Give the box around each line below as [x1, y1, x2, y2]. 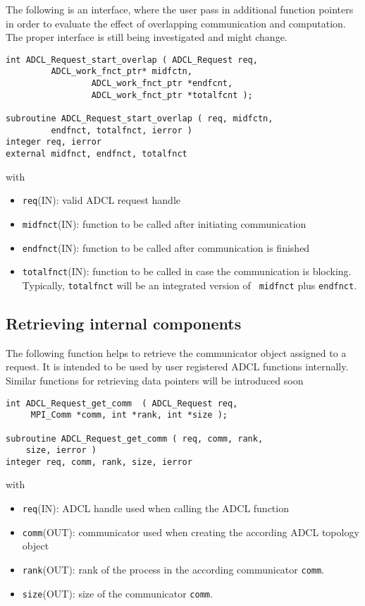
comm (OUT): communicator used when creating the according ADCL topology [22, 524, 359, 539]
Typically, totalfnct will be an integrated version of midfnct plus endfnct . [22, 277, 357, 292]
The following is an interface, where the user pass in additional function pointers [6, 2, 354, 16]
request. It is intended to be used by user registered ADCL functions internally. [6, 359, 349, 374]
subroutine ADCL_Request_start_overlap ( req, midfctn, [6, 114, 273, 124]
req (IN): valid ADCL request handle [22, 193, 181, 207]
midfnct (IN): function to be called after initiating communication [22, 216, 307, 231]
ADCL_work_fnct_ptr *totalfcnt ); [91, 90, 253, 100]
